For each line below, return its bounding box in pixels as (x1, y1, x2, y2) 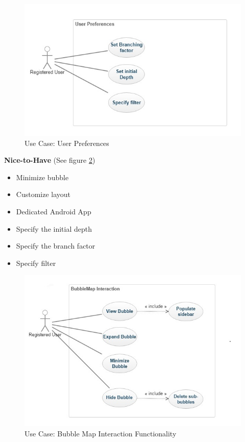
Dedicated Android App (16, 206, 91, 216)
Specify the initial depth (16, 223, 92, 234)
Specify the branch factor (16, 240, 95, 251)
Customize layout (16, 189, 71, 200)
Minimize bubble (16, 171, 69, 182)
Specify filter (16, 257, 56, 268)
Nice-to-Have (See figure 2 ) (4, 155, 95, 165)
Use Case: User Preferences (24, 137, 109, 148)
